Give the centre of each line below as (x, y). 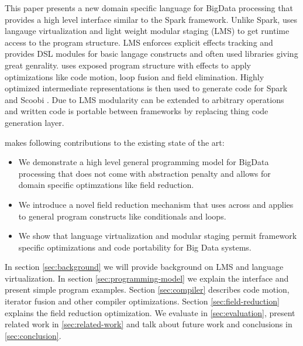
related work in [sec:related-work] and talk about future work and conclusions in (149, 324)
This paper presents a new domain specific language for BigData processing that (149, 8)
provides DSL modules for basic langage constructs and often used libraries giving (151, 54)
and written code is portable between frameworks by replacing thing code (137, 111)
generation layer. (35, 122)
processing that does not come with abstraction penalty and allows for (144, 173)
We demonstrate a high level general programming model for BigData (144, 162)
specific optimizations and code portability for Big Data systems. (135, 247)
